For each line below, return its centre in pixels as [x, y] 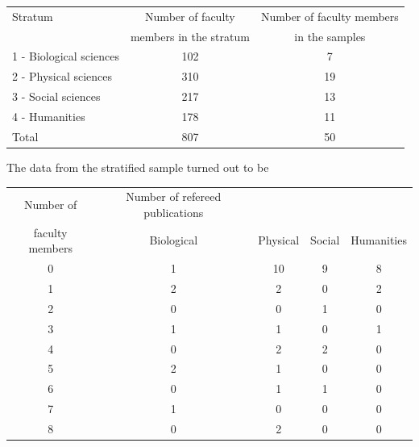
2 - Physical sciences [62, 76]
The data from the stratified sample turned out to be [138, 167]
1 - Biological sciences [66, 56]
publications [174, 212]
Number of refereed [174, 196]
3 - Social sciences [56, 96]
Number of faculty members [330, 16]
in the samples [330, 36]
